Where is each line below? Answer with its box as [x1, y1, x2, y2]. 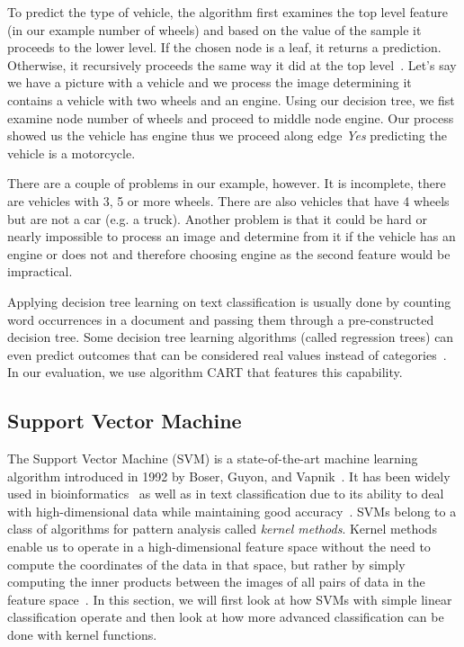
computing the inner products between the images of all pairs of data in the [7, 572, 425, 591]
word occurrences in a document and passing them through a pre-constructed [7, 310, 434, 328]
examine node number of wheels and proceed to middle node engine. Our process [7, 108, 454, 127]
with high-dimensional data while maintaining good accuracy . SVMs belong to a [7, 501, 457, 520]
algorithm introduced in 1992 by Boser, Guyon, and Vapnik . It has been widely [7, 466, 451, 485]
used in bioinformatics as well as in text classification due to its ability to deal [7, 484, 444, 503]
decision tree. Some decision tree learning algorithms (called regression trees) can [7, 328, 454, 346]
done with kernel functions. [7, 625, 157, 644]
